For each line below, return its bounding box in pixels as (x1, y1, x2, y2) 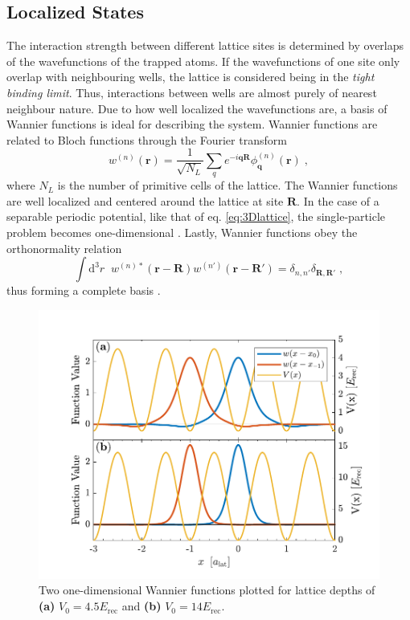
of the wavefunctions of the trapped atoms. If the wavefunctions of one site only (6, 52, 400, 69)
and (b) (121, 598, 162, 614)
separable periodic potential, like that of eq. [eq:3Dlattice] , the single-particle (6, 208, 386, 225)
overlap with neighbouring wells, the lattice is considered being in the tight (6, 68, 375, 85)
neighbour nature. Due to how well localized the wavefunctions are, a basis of (6, 100, 387, 116)
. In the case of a (297, 192, 379, 209)
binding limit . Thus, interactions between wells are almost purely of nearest (6, 84, 377, 100)
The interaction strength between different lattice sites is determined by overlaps (6, 37, 404, 54)
